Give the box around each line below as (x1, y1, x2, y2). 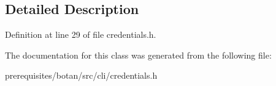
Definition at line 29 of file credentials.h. (5, 28, 156, 41)
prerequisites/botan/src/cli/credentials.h (5, 69, 158, 82)
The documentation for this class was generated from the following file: (5, 48, 272, 61)
